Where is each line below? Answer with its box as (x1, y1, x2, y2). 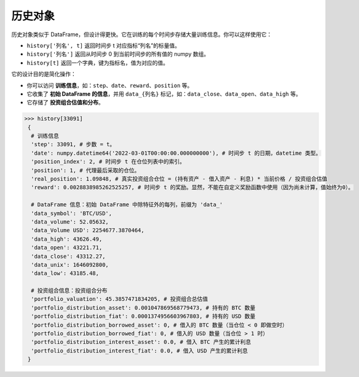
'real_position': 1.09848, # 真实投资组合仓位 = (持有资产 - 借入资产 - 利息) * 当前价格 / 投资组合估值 (31, 176, 328, 182)
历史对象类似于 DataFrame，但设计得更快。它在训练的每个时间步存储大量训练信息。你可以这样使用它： (11, 31, 272, 38)
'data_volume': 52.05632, (31, 218, 109, 225)
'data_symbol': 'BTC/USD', (31, 209, 112, 217)
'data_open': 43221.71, (31, 244, 103, 251)
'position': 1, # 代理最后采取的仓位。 (31, 166, 140, 174)
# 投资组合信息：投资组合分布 (31, 287, 108, 294)
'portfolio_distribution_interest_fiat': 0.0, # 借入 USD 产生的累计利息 (31, 347, 248, 354)
